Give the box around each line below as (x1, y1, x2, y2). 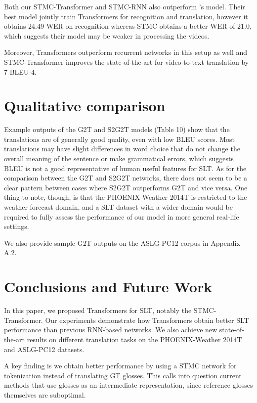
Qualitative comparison (4, 95, 166, 116)
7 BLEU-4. (4, 66, 37, 77)
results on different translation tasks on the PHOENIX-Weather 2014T (27, 334, 242, 344)
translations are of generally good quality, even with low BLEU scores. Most (4, 134, 235, 144)
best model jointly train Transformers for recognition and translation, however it (4, 11, 248, 21)
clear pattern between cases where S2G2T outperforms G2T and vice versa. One (4, 182, 248, 192)
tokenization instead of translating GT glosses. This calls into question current (4, 370, 242, 380)
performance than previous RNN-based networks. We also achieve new (4, 324, 217, 335)
